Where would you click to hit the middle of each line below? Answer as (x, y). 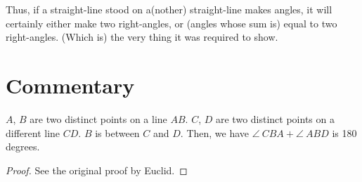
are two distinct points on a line (98, 118)
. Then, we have (215, 132)
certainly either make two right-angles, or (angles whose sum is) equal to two (172, 23)
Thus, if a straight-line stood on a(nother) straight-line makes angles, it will (169, 9)
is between (117, 132)
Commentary (70, 85)
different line (33, 132)
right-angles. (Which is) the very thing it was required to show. (142, 37)
